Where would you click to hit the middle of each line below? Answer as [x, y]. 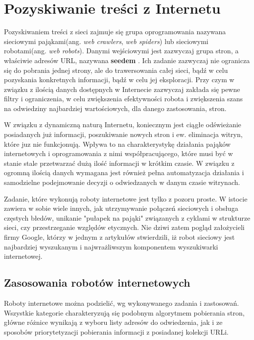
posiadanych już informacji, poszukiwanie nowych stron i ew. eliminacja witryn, [123, 134]
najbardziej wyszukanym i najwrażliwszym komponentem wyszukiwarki [111, 246]
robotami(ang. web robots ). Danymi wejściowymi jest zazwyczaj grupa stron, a [121, 51]
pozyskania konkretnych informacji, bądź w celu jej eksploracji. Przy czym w [119, 79]
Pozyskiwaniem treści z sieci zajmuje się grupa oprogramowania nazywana [115, 32]
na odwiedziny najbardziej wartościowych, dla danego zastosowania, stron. [115, 108]
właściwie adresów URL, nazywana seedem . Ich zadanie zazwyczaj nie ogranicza [127, 60]
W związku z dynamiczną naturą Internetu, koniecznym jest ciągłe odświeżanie [123, 125]
